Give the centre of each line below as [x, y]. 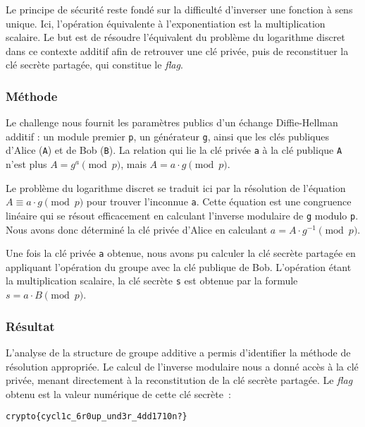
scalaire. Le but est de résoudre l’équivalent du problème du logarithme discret [175, 37]
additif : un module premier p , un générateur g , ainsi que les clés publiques [167, 136]
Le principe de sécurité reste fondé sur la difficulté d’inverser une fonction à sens [179, 9]
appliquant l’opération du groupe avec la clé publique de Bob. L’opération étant [179, 266]
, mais [134, 164]
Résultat [30, 326]
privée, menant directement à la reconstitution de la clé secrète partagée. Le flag [179, 380]
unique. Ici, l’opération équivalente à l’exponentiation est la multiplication [166, 23]
